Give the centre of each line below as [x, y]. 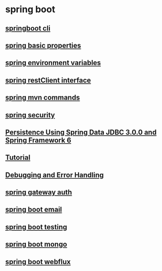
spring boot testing [36, 227]
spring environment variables [53, 63]
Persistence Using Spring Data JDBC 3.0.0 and [81, 132]
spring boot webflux [38, 262]
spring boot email [34, 210]
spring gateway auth [39, 192]
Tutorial [18, 157]
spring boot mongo [36, 244]
